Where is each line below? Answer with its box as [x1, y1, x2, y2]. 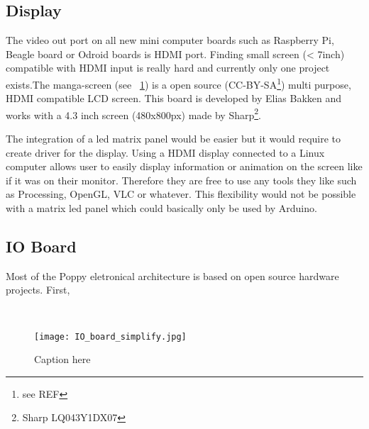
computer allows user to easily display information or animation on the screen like [6, 159, 363, 174]
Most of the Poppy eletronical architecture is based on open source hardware [6, 268, 339, 283]
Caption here [34, 352, 91, 367]
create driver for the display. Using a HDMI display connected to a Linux [6, 145, 325, 160]
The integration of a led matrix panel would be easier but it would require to [6, 131, 341, 146]
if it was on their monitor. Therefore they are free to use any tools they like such [6, 172, 357, 187]
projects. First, [6, 282, 70, 297]
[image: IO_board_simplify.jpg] [34, 331, 187, 342]
